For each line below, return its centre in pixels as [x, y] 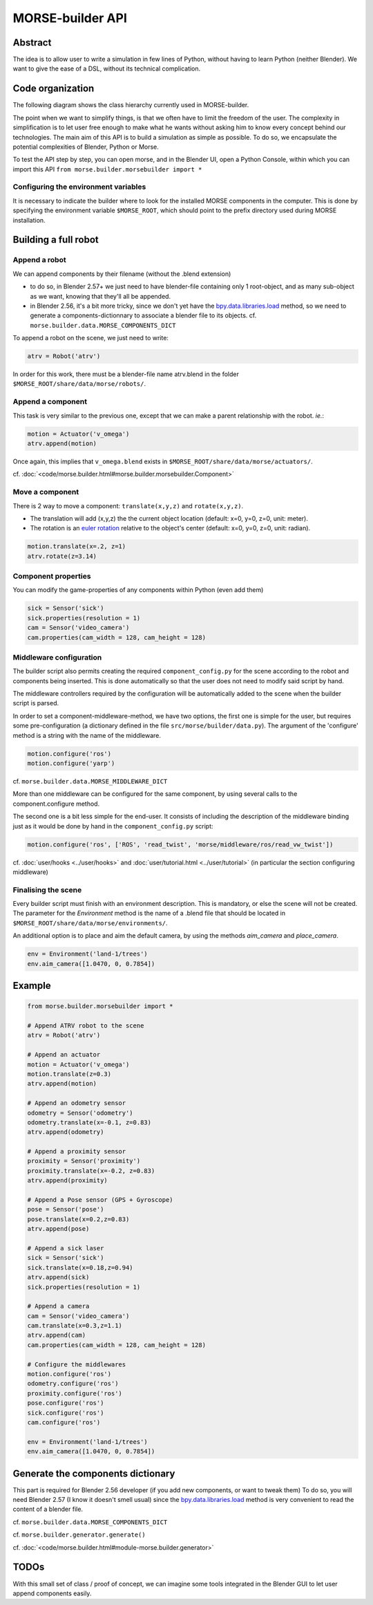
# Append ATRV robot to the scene [86, 1026]
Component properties [52, 576]
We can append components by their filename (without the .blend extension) [122, 274]
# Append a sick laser [66, 1248]
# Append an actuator [64, 1055]
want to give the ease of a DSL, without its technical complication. [107, 68]
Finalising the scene [47, 890]
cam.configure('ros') [64, 1422]
